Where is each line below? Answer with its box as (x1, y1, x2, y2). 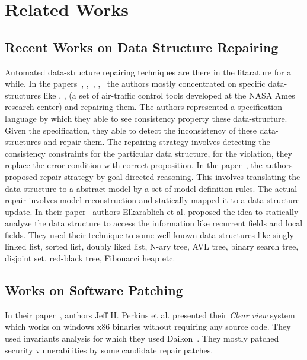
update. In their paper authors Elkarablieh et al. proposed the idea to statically (5, 205, 299, 217)
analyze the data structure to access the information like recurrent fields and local (5, 217, 303, 229)
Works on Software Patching (5, 281, 183, 299)
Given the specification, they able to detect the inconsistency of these (5, 124, 257, 136)
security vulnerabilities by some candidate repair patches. (5, 343, 213, 356)
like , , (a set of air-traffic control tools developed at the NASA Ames (43, 89, 295, 101)
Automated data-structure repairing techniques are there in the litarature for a (5, 65, 292, 78)
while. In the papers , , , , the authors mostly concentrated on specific (5, 77, 266, 90)
